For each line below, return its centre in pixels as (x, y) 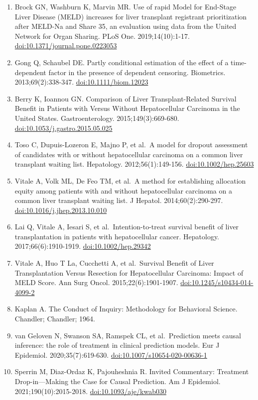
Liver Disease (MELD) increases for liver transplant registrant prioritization (131, 16)
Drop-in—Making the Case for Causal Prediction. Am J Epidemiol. (118, 381)
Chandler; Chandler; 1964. (55, 319)
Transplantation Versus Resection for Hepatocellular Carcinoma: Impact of (129, 272)
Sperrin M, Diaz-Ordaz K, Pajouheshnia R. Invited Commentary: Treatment (132, 371)
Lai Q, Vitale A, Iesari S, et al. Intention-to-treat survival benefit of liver (127, 227)
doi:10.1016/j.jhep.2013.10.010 (61, 210)
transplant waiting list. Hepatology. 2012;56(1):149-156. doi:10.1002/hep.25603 (134, 164)
